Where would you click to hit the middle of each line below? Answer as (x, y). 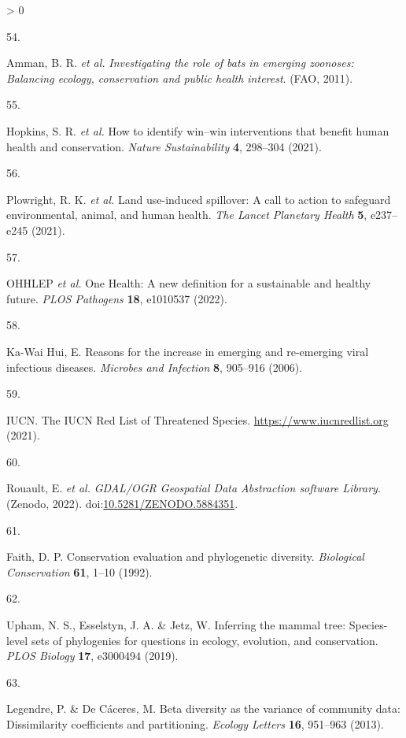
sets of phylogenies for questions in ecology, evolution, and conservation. (205, 640)
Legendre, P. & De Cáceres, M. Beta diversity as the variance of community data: (203, 708)
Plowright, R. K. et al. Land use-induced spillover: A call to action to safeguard (199, 199)
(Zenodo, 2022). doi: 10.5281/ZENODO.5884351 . (122, 504)
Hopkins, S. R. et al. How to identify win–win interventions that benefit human (198, 130)
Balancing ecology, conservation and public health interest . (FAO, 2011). (180, 78)
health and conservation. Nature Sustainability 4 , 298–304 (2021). (164, 146)
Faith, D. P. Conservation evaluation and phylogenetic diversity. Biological (185, 556)
